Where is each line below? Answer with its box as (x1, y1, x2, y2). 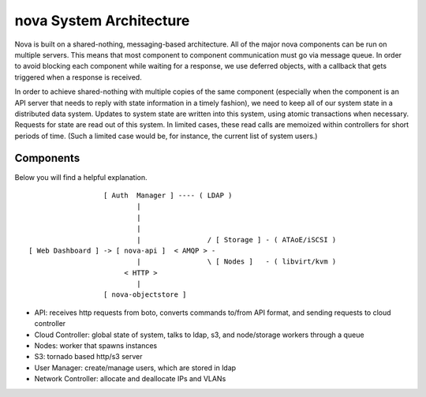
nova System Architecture (14, 12, 190, 29)
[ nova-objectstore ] (103, 290, 187, 299)
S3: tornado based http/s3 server (34, 352, 143, 361)
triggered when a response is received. (14, 72, 142, 82)
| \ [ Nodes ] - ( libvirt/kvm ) (136, 257, 337, 266)
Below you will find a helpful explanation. (14, 172, 148, 182)
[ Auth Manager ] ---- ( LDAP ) (103, 190, 233, 200)
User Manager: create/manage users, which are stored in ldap (34, 363, 237, 373)
